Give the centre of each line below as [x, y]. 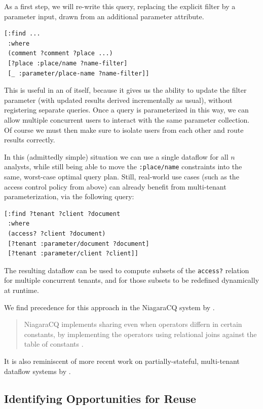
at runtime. [22, 290]
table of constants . [54, 344]
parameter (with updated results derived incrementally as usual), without [118, 100]
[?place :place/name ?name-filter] [68, 63]
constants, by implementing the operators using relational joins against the [140, 334]
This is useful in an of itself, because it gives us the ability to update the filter [125, 90]
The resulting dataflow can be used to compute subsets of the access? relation [127, 270]
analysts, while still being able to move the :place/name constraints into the [123, 166]
